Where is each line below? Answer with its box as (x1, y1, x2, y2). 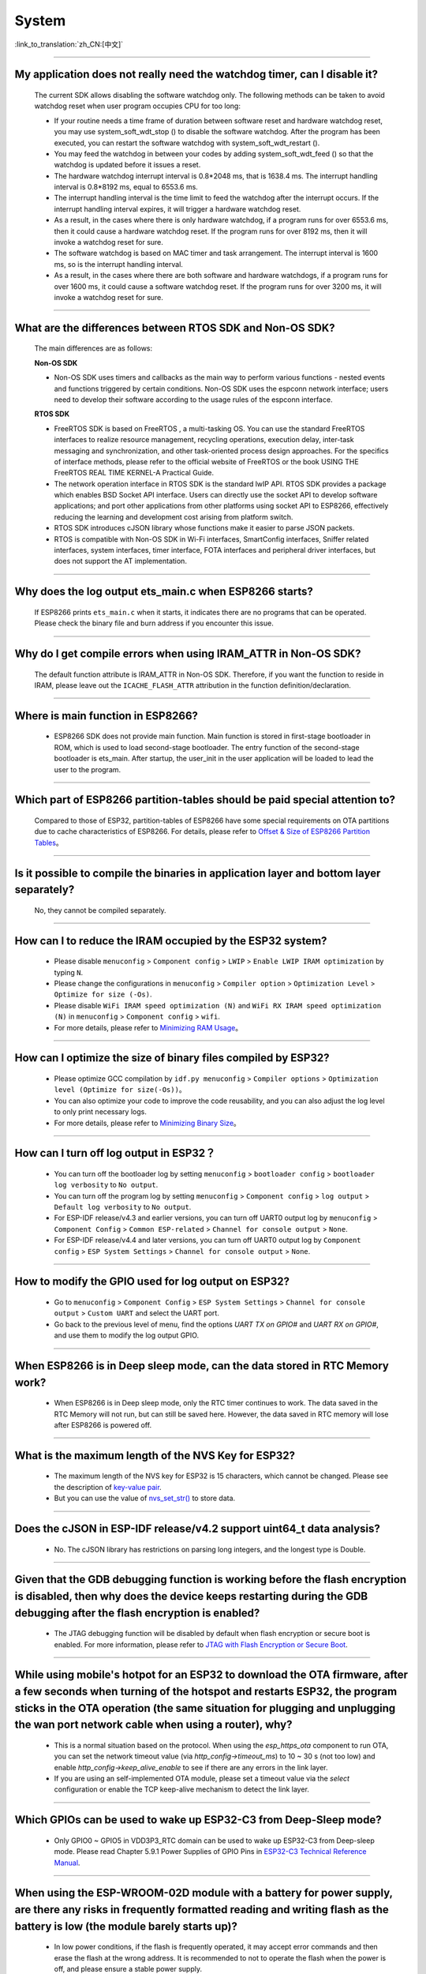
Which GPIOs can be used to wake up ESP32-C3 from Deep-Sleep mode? (14, 1813, 382, 1827)
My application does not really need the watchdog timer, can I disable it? (14, 68, 379, 81)
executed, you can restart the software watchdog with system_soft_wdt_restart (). (54, 138, 320, 148)
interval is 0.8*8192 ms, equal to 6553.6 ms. (54, 182, 199, 192)
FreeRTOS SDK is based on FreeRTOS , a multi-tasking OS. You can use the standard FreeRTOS (54, 423, 365, 433)
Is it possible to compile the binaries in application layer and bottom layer (14, 866, 381, 880)
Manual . (54, 1858, 80, 1867)
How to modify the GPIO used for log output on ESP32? (14, 1275, 290, 1289)
